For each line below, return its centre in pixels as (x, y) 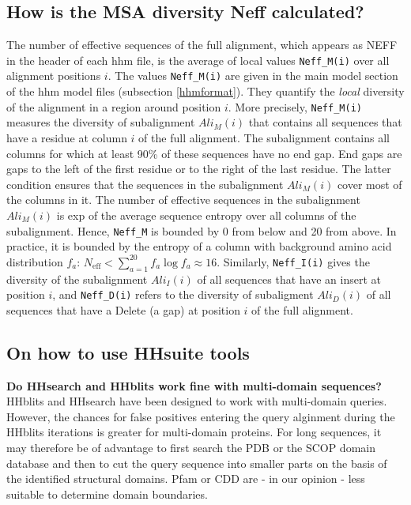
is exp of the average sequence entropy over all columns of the (206, 215)
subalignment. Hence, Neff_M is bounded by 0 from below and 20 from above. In (202, 230)
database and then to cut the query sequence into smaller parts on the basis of (197, 463)
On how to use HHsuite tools (128, 352)
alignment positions (54, 75)
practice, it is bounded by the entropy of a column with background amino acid (199, 246)
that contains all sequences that (325, 122)
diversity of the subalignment (77, 279)
